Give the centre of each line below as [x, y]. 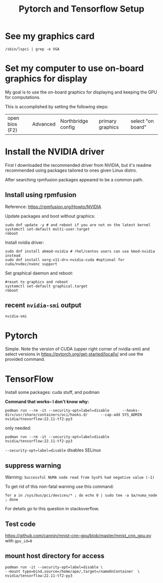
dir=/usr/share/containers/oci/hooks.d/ [47, 415]
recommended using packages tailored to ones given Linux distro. [71, 170]
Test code [20, 524]
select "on [142, 121]
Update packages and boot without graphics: [50, 216]
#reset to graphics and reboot [37, 282]
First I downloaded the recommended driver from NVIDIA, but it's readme [78, 165]
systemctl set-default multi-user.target [48, 229]
